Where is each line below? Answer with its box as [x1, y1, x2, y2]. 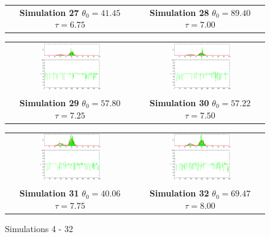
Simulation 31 [19, 187, 79, 200]
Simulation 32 [149, 187, 209, 200]
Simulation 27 [19, 6, 79, 18]
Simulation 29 [19, 96, 79, 109]
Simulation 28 [149, 6, 209, 18]
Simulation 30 [149, 96, 209, 109]
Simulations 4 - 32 [5, 222, 73, 235]
